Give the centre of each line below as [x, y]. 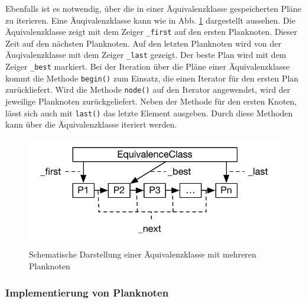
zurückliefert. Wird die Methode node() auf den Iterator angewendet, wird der [148, 89]
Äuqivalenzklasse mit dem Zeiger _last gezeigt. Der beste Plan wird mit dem [146, 55]
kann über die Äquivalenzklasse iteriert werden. [91, 124]
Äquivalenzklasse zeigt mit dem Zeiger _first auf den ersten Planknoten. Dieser [152, 32]
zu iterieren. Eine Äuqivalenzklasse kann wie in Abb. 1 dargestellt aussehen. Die [150, 20]
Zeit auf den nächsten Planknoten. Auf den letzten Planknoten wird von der [143, 43]
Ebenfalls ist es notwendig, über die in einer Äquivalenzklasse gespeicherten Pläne [154, 8]
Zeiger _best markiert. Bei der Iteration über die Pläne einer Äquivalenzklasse [148, 66]
